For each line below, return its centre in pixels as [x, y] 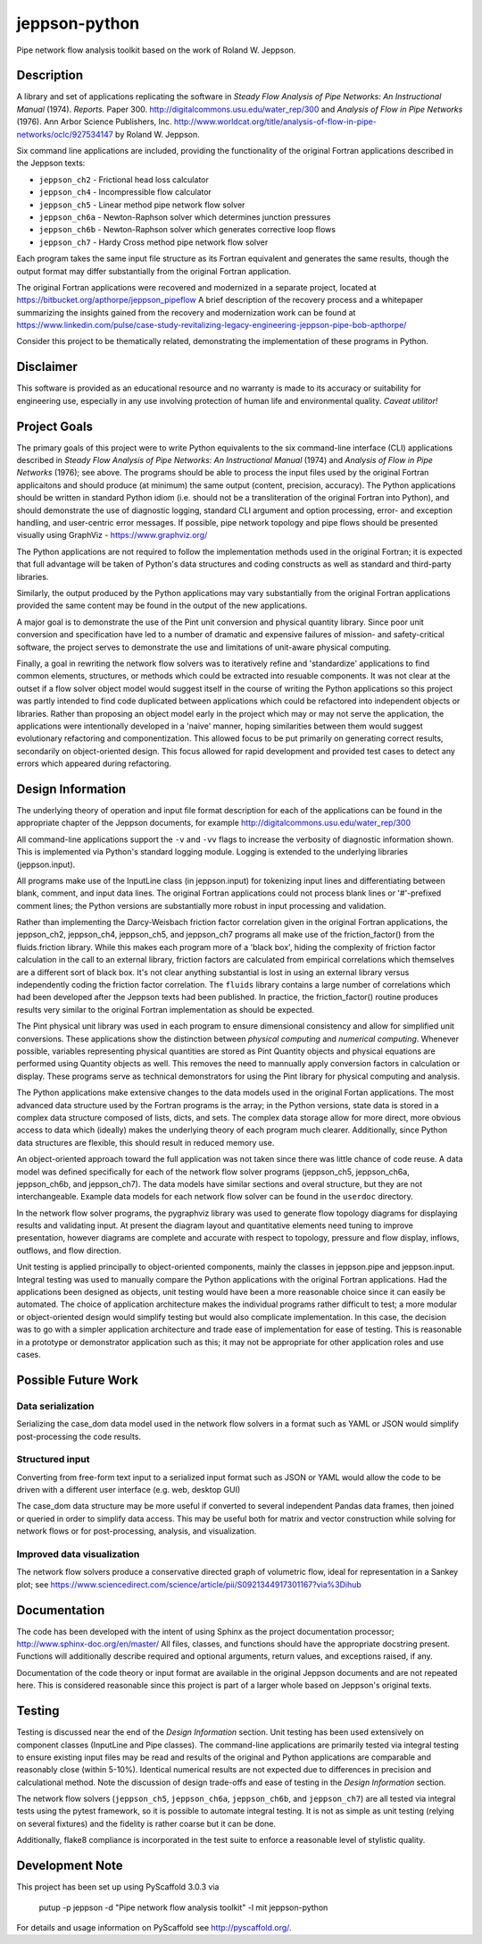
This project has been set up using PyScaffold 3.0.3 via [118, 1887]
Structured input [53, 1460]
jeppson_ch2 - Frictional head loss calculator [124, 180]
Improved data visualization [78, 1554]
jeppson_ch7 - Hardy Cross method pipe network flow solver [154, 242]
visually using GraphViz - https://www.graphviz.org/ [112, 535]
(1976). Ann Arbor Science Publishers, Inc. [95, 122]
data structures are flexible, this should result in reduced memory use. [145, 1142]
